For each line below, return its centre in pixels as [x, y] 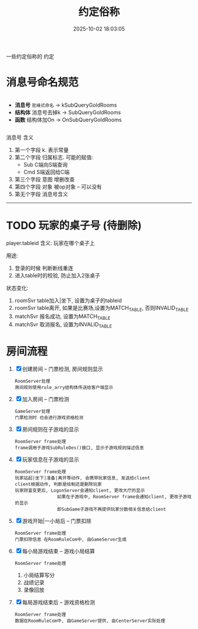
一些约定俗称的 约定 [30, 56]
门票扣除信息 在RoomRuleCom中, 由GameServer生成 [70, 539]
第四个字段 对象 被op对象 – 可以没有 [58, 187]
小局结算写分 [39, 575]
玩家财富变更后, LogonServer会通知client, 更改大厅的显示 [80, 491]
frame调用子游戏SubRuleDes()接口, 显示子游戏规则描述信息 [79, 448]
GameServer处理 [32, 412]
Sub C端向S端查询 [45, 164]
